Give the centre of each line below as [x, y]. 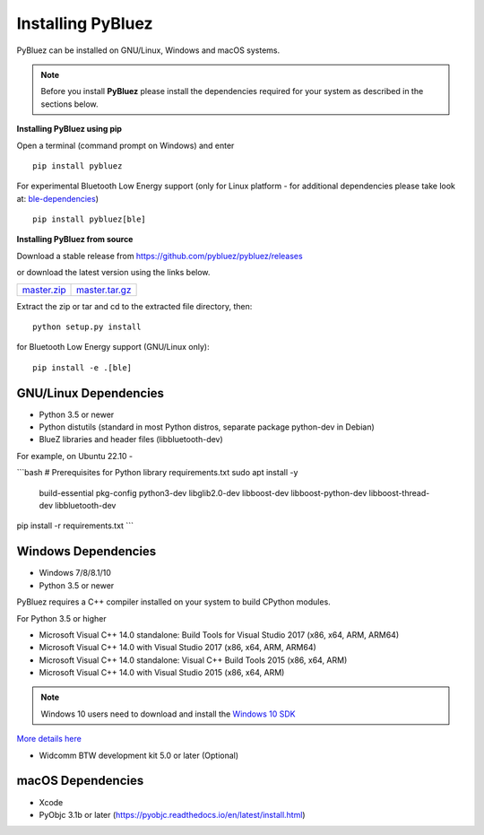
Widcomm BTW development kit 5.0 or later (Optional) [139, 755]
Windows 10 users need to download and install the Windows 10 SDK [168, 714]
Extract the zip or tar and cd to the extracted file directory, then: [134, 306]
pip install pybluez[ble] [90, 219]
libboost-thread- [399, 492]
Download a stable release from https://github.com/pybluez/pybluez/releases [160, 256]
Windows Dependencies [86, 552]
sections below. [69, 104]
